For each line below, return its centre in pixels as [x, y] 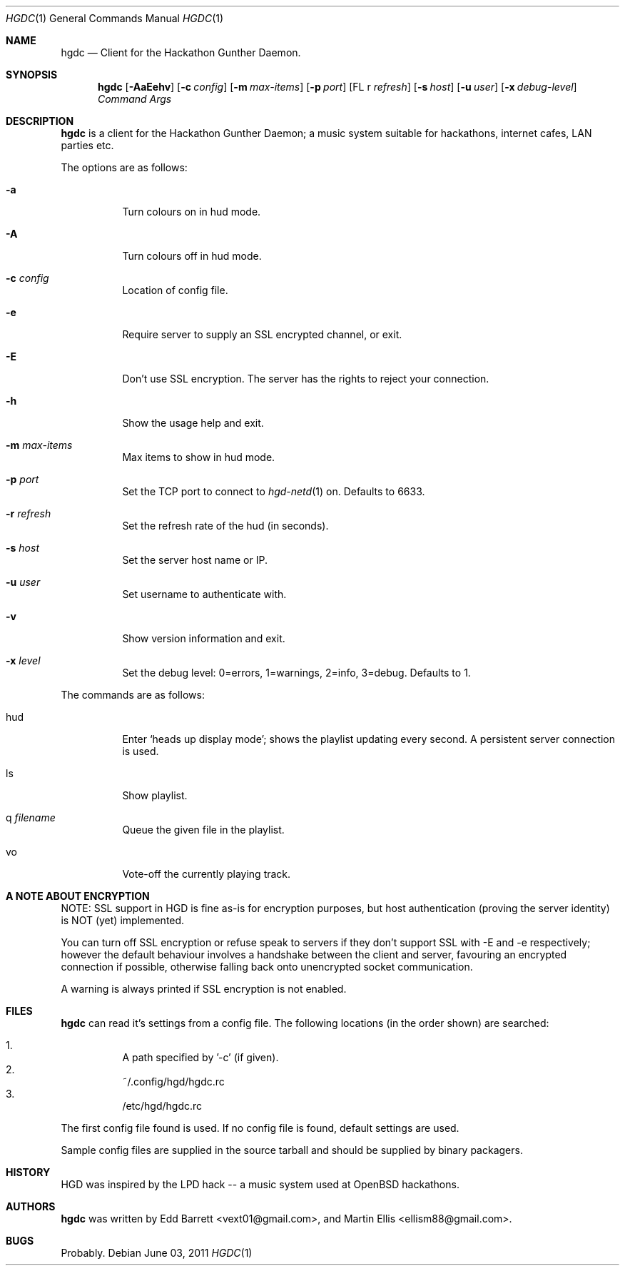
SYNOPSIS [32, 75]
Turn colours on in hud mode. [192, 212]
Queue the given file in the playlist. [203, 830]
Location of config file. [175, 290]
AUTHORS [31, 1206]
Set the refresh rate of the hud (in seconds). [225, 526]
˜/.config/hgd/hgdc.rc [173, 1082]
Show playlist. [155, 795]
